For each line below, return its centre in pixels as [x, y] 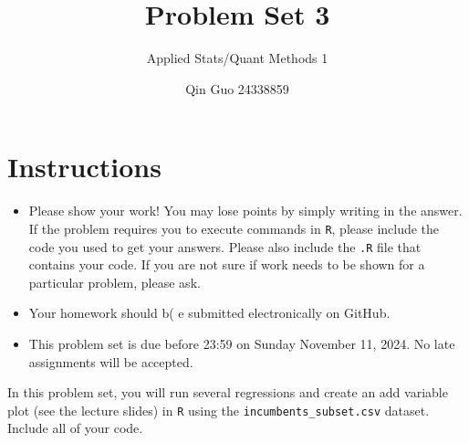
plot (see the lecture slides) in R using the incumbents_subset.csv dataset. [219, 410]
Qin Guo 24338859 [237, 88]
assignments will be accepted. [111, 361]
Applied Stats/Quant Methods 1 [237, 58]
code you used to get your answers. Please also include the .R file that [225, 246]
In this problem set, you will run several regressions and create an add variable [228, 392]
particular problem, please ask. [115, 282]
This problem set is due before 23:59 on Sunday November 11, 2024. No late [242, 343]
